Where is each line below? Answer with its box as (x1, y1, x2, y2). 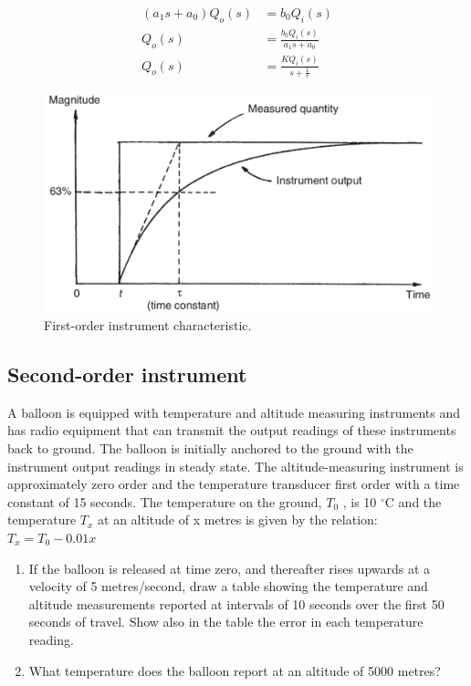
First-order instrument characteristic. (44, 316, 252, 334)
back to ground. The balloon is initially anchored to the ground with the (7, 438, 413, 457)
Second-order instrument (7, 359, 247, 388)
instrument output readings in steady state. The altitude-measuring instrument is (7, 456, 464, 475)
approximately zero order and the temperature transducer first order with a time (7, 474, 460, 494)
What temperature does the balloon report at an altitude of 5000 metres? (28, 660, 441, 680)
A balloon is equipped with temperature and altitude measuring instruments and (7, 402, 460, 421)
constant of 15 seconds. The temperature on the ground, (7, 492, 322, 511)
